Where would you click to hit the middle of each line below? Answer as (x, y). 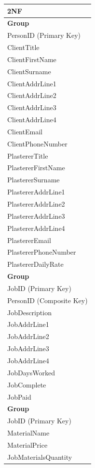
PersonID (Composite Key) (47, 300)
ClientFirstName (32, 59)
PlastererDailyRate (35, 264)
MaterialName (28, 433)
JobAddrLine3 (28, 348)
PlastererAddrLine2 (36, 204)
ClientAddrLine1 (32, 83)
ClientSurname (29, 71)
